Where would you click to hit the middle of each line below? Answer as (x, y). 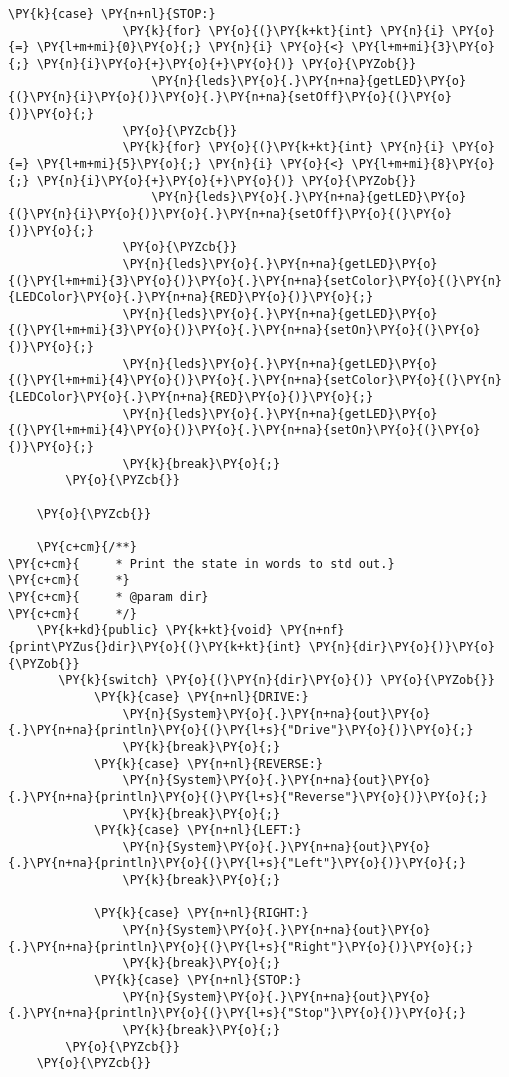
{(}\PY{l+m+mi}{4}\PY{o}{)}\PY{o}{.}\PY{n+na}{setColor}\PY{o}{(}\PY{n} (255, 380)
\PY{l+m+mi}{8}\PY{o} (423, 163)
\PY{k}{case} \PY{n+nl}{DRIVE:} (201, 696)
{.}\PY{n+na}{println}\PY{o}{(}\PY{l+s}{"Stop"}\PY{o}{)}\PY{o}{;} (237, 1013)
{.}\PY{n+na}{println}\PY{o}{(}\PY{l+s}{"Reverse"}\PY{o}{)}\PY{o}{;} (248, 796)
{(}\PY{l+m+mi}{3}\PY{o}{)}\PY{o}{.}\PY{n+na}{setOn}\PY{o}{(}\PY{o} (244, 330)
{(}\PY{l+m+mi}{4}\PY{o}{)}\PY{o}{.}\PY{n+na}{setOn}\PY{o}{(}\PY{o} (244, 430)
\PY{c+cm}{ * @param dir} (108, 596)
